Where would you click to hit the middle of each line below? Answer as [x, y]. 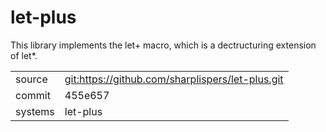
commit [33, 95]
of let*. [24, 55]
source [31, 79]
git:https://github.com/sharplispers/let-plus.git [174, 79]
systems [35, 111]
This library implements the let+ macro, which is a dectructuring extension [163, 45]
